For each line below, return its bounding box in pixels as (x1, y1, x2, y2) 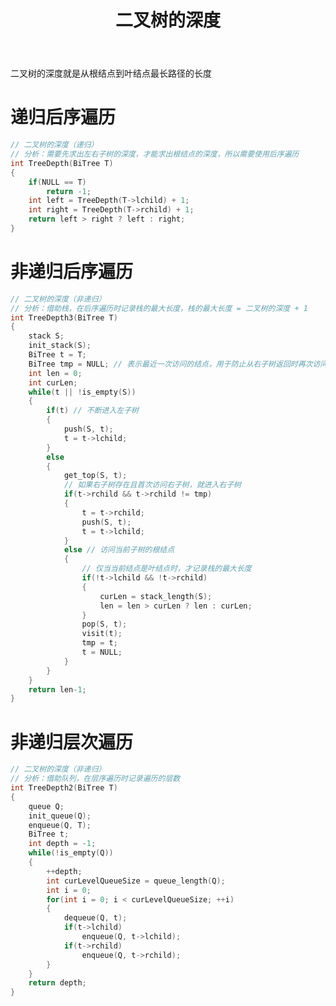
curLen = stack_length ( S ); (99, 591, 213, 601)
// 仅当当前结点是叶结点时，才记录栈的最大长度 (81, 564, 252, 574)
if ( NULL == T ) (28, 177, 87, 187)
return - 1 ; (46, 186, 92, 196)
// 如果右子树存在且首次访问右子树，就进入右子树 (63, 480, 242, 490)
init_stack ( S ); (28, 341, 92, 351)
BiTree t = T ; (28, 350, 87, 360)
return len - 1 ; (28, 684, 87, 695)
